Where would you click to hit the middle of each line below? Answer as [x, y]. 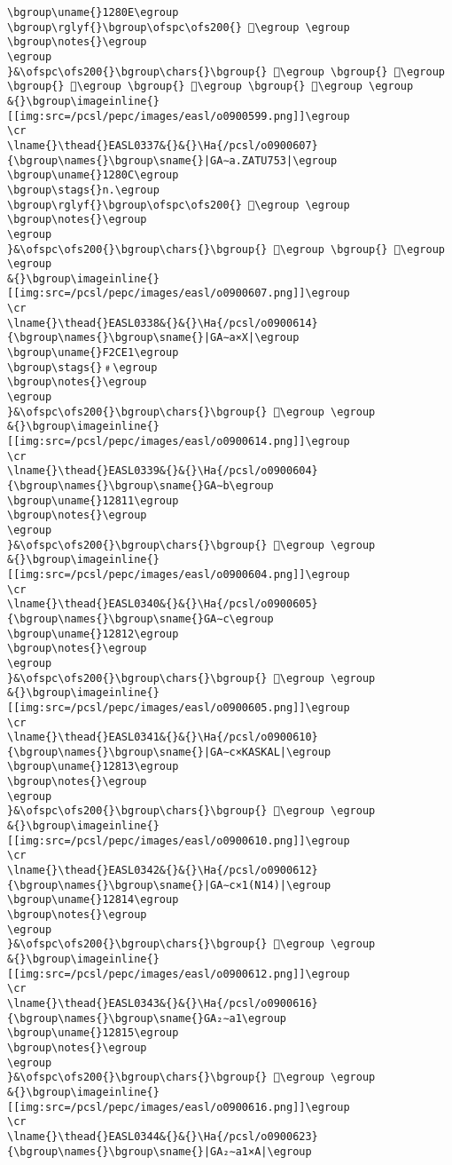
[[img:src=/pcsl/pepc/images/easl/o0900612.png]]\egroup [179, 974]
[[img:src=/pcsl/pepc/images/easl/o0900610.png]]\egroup [179, 840]
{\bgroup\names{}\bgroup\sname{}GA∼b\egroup [140, 486]
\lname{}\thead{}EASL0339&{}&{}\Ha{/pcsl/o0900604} [163, 471]
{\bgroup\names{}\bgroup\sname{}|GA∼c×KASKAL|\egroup [169, 752]
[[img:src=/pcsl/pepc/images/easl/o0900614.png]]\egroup [179, 442]
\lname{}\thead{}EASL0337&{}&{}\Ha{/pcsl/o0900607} [163, 145]
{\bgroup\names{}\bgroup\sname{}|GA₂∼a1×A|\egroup [160, 1151]
